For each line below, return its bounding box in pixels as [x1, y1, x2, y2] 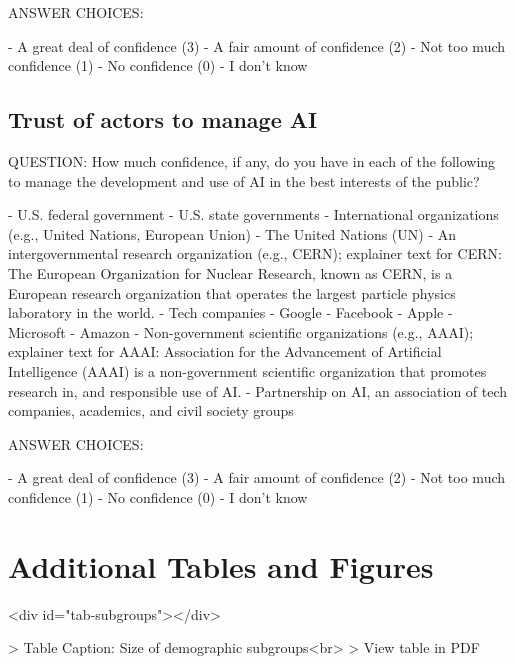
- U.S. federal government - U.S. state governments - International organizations [8, 204, 499, 225]
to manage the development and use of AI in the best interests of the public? [8, 170, 480, 191]
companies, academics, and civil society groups [8, 400, 294, 421]
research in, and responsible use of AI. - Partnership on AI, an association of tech [8, 380, 508, 401]
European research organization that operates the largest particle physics [8, 282, 456, 303]
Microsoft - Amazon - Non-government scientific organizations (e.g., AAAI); [8, 321, 474, 342]
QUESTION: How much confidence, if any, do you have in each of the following [8, 150, 496, 171]
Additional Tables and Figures [8, 545, 434, 586]
